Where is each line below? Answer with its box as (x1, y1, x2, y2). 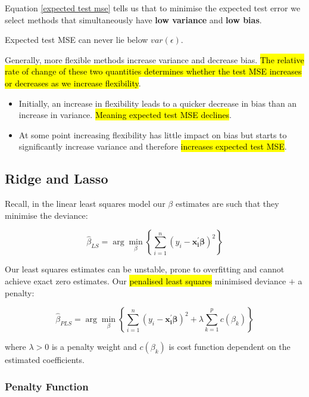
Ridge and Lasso (5, 169, 108, 188)
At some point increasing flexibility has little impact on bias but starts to (18, 128, 287, 141)
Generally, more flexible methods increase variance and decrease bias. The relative (5, 53, 304, 66)
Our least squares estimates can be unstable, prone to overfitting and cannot (5, 263, 285, 275)
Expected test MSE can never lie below (5, 33, 148, 46)
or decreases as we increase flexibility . (5, 76, 141, 89)
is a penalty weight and (51, 340, 137, 353)
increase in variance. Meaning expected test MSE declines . (18, 108, 232, 121)
